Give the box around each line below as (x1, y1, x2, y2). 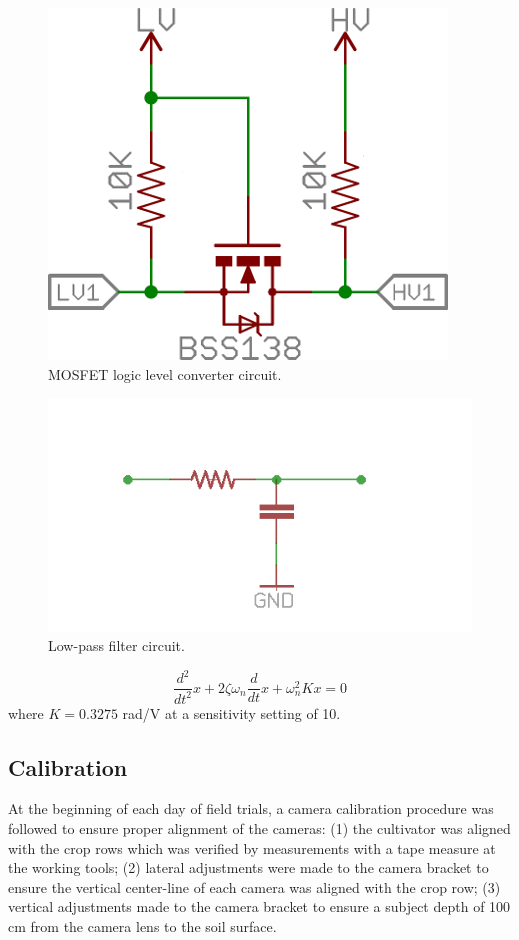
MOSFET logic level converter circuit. (48, 363, 282, 384)
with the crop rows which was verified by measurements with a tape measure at (8, 837, 496, 858)
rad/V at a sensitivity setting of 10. (122, 702, 341, 723)
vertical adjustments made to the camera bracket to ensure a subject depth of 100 (8, 896, 511, 917)
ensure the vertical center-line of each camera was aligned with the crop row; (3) (8, 876, 501, 897)
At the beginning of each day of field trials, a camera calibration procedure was (8, 798, 494, 819)
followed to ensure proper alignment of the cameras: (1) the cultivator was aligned (8, 817, 511, 838)
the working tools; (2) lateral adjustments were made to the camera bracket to (8, 857, 489, 878)
